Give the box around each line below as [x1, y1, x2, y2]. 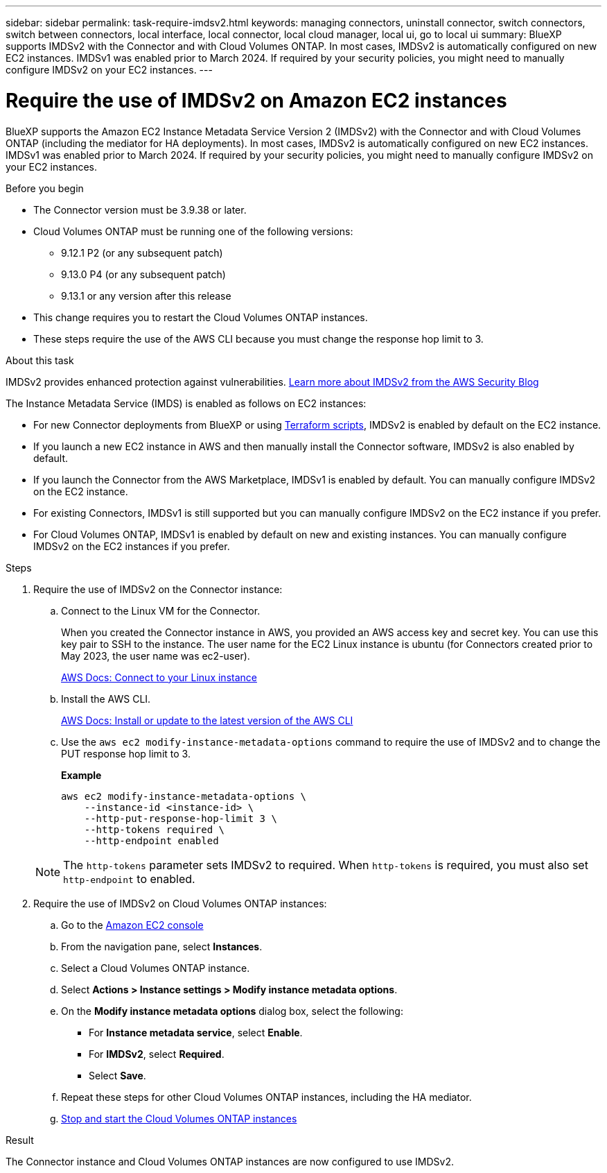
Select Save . [89, 1069, 146, 1081]
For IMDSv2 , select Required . [89, 1047, 225, 1060]
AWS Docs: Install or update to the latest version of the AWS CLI [61, 714, 353, 726]
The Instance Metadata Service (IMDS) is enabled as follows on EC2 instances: [6, 397, 367, 409]
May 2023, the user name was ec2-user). [61, 649, 250, 662]
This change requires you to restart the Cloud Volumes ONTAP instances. [33, 311, 368, 323]
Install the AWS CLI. [61, 692, 151, 705]
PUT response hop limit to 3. [61, 747, 191, 760]
